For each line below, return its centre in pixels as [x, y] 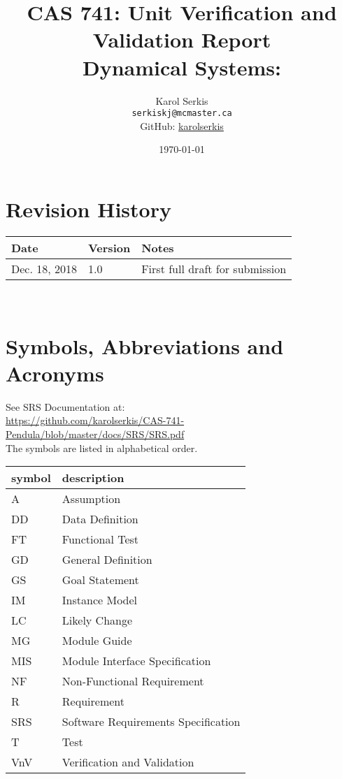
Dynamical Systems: [182, 67]
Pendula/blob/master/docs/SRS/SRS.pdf [95, 434]
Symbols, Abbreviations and [145, 345]
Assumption [91, 499]
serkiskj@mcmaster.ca [182, 114]
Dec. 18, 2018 [44, 268]
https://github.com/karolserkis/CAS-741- [95, 420]
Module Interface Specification [136, 661]
